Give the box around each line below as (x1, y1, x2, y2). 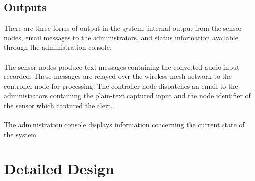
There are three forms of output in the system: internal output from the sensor (4, 23, 242, 33)
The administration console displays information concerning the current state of (4, 119, 245, 130)
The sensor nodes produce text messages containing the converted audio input (4, 61, 240, 72)
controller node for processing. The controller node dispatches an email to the (4, 80, 238, 91)
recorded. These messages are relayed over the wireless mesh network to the (4, 71, 232, 81)
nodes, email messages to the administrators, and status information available (4, 32, 238, 42)
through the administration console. (4, 42, 112, 52)
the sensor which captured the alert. (4, 100, 113, 110)
